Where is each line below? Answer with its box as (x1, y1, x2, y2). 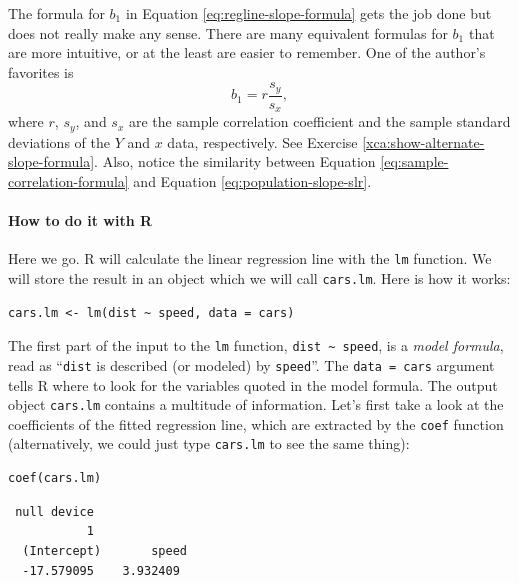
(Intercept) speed (22, 543, 187, 558)
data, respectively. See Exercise (167, 131, 358, 152)
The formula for (8, 3, 105, 23)
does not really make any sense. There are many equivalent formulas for (8, 22, 448, 43)
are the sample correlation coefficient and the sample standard (128, 111, 511, 132)
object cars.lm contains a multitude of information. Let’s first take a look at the (8, 394, 504, 415)
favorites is (8, 61, 74, 82)
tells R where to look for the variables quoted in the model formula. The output (8, 374, 498, 395)
